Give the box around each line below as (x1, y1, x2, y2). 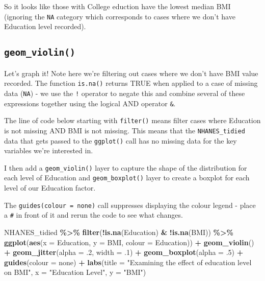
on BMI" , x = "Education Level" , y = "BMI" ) (4, 267, 146, 277)
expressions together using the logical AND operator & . (4, 98, 176, 108)
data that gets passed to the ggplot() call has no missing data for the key (4, 135, 237, 146)
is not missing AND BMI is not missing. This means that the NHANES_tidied (4, 125, 245, 135)
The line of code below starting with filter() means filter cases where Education (4, 115, 261, 126)
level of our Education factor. (4, 182, 96, 193)
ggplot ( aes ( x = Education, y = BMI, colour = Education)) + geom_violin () (4, 237, 254, 247)
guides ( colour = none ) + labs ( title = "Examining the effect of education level (4, 256, 252, 267)
